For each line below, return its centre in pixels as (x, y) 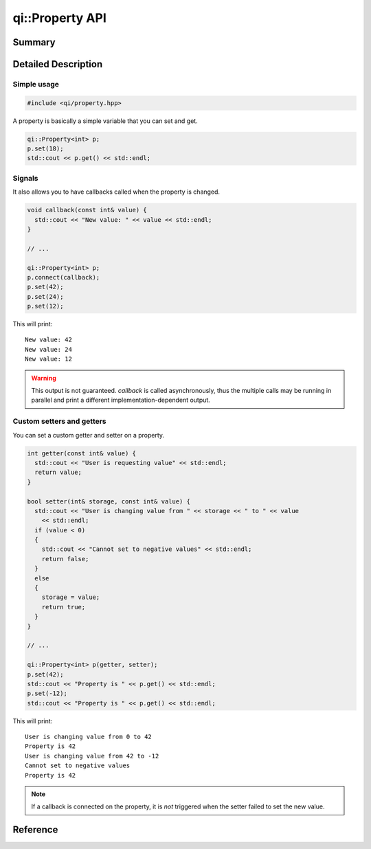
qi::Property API (59, 18)
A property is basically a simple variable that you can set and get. (105, 121)
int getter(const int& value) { (82, 453)
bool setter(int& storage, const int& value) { (109, 501)
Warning (44, 378)
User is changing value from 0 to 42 (89, 737)
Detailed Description (58, 64)
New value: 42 (48, 340)
